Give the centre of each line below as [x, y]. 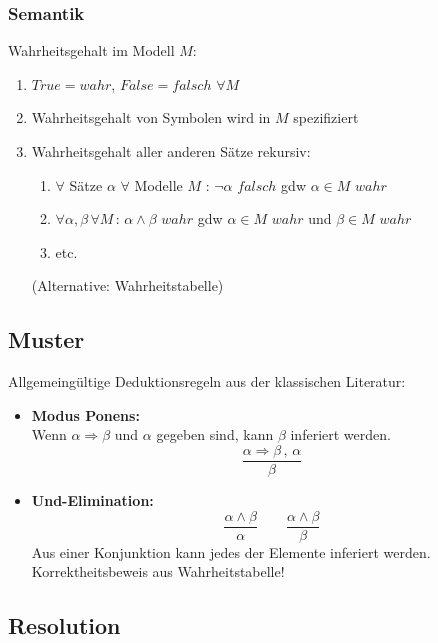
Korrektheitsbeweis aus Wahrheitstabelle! [158, 571]
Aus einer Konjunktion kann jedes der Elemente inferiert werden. [231, 551]
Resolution [64, 625]
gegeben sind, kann [215, 434]
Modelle [158, 184]
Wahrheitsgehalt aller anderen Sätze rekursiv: [171, 151]
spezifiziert [326, 117]
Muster [46, 339]
